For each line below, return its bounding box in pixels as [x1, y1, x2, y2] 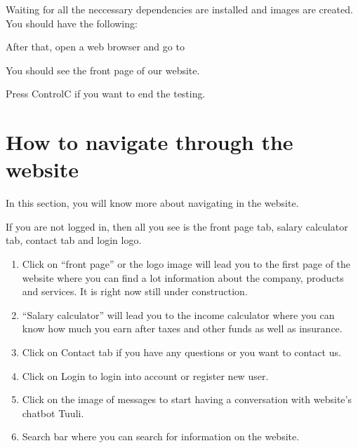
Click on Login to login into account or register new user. [22, 368, 269, 383]
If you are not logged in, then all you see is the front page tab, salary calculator [6, 219, 348, 233]
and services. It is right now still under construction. [22, 284, 248, 299]
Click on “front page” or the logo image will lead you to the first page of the [22, 257, 351, 271]
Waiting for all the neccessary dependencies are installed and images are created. [6, 2, 353, 16]
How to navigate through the [6, 128, 293, 156]
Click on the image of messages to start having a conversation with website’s [22, 392, 352, 407]
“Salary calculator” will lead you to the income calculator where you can [22, 307, 335, 322]
